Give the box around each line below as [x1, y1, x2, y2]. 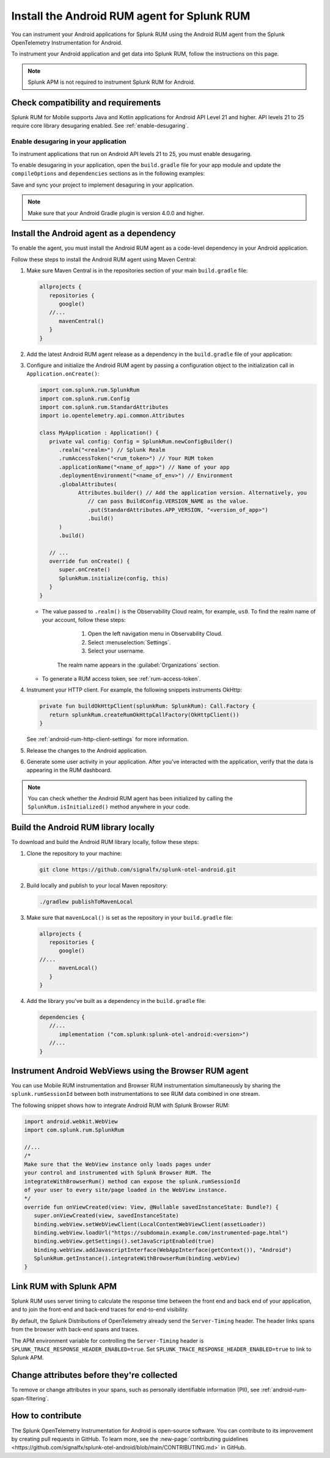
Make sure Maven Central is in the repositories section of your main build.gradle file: [26, 267, 248, 275]
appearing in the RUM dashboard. [26, 766, 112, 774]
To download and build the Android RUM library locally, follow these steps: [11, 838, 199, 846]
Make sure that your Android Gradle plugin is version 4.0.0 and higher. [28, 209, 205, 216]
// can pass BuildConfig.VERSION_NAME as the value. [87, 498, 249, 505]
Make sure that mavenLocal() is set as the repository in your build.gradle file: [26, 914, 233, 921]
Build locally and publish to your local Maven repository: [26, 881, 168, 889]
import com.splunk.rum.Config [39, 395, 130, 402]
